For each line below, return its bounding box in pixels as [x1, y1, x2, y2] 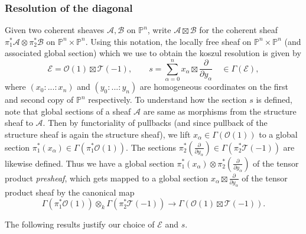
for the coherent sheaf [199, 24, 278, 36]
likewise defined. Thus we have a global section [5, 157, 174, 169]
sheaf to [5, 116, 33, 129]
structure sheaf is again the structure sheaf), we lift [5, 128, 191, 140]
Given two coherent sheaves [5, 24, 105, 36]
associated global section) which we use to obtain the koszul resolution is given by [5, 47, 301, 59]
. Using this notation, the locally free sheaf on [85, 35, 252, 47]
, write [147, 24, 171, 36]
